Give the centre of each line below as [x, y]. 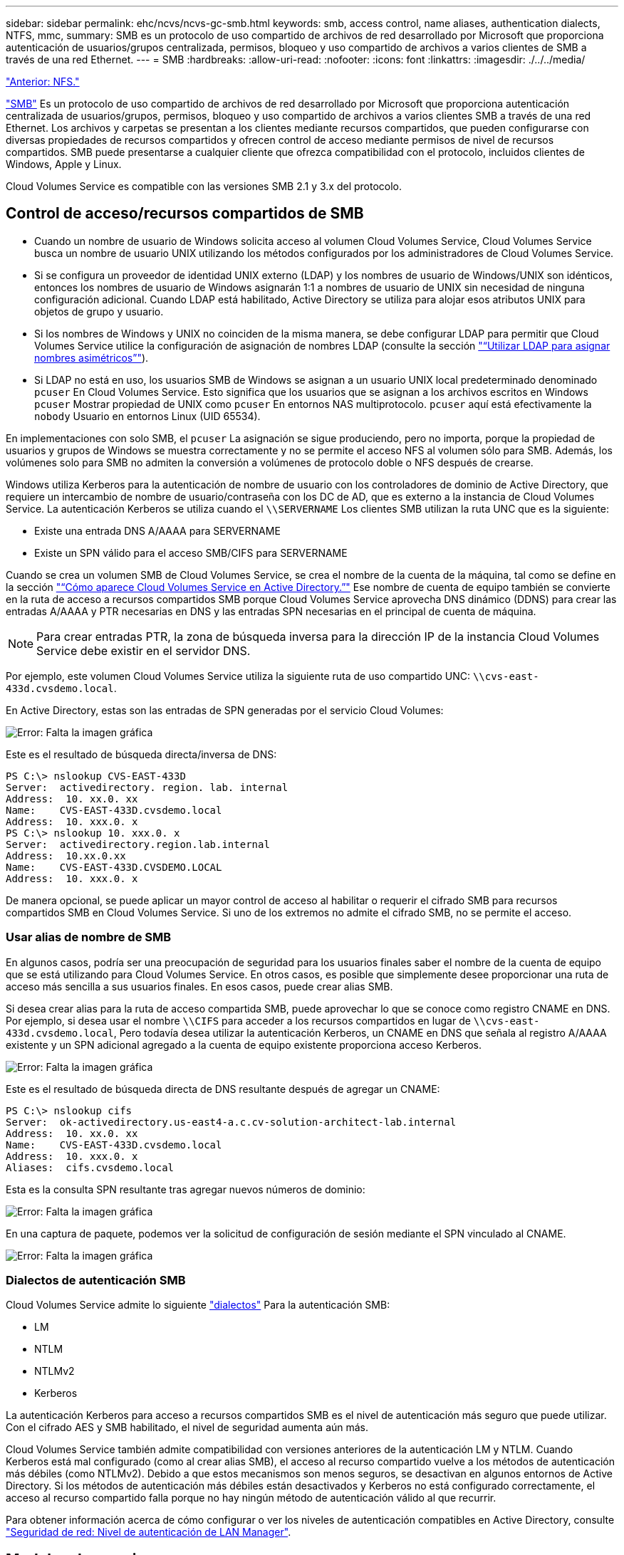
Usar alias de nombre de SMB [89, 937]
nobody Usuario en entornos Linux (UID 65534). [147, 416]
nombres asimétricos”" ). [92, 357]
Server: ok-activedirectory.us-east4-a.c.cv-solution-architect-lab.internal [231, 1122]
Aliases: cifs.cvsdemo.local [90, 1167]
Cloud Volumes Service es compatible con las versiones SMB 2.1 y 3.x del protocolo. [204, 186]
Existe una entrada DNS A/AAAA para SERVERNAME [157, 530]
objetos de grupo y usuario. [99, 311]
